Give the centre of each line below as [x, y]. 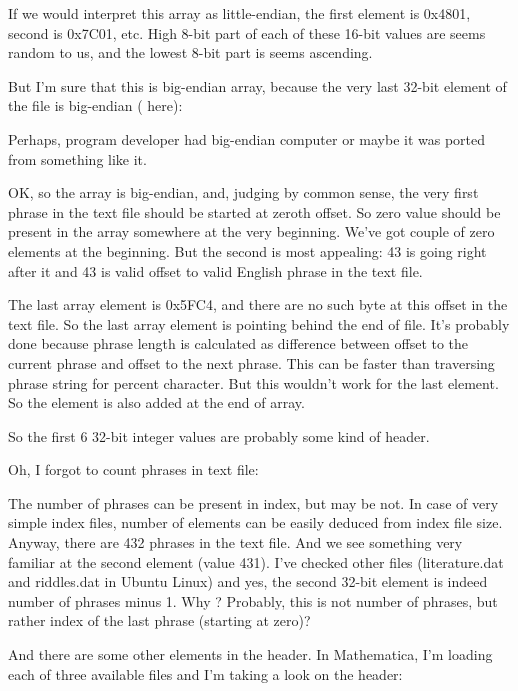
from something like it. [77, 158]
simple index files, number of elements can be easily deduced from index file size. [255, 522]
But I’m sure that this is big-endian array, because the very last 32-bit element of [257, 85]
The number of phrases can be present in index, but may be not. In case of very [253, 502]
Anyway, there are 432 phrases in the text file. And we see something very [235, 542]
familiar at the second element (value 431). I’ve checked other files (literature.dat [256, 561]
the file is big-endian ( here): [95, 105]
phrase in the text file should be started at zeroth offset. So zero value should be [254, 211]
